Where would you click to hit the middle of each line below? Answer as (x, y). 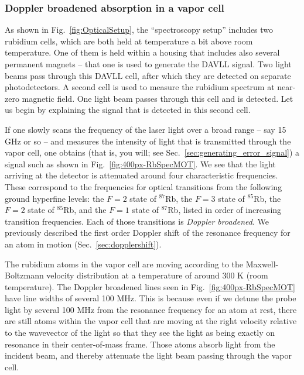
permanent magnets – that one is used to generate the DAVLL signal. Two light (148, 64)
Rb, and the (85, 210)
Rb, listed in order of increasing (225, 210)
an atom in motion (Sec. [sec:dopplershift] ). (83, 244)
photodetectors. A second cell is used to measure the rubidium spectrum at (140, 87)
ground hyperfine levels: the (54, 198)
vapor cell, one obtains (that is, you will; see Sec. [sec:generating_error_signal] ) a (152, 152)
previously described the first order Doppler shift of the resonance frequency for (148, 233)
